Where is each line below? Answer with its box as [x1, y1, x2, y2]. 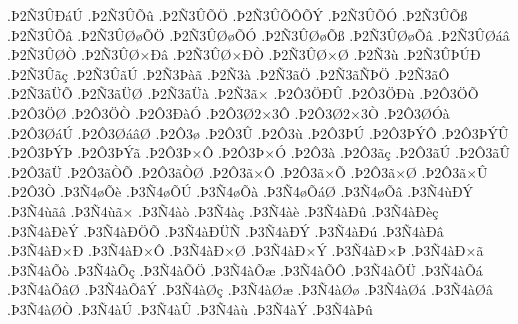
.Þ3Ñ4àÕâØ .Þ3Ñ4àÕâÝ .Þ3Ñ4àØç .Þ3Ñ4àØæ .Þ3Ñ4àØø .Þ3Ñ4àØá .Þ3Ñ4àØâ [7, 279, 493, 300]
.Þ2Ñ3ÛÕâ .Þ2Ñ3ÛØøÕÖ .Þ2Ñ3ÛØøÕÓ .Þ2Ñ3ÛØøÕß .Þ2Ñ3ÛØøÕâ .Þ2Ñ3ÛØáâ [7, 24, 510, 45]
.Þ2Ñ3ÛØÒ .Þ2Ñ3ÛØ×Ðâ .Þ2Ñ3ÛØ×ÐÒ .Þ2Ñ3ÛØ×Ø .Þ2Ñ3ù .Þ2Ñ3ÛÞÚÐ [7, 44, 481, 65]
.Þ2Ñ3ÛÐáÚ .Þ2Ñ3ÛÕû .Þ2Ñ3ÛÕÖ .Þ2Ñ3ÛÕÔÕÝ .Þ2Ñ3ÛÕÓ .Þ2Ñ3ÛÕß [7, 5, 468, 25]
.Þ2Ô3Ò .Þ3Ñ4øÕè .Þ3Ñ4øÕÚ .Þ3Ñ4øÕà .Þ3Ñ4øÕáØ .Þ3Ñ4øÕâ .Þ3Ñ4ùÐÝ [7, 181, 473, 202]
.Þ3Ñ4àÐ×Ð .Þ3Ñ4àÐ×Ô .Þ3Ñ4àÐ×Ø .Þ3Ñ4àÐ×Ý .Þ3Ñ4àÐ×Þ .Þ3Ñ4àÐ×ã [7, 240, 484, 261]
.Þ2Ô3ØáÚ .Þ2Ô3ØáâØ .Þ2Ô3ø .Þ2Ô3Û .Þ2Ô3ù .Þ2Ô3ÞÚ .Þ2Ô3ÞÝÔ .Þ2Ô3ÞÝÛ [7, 122, 509, 143]
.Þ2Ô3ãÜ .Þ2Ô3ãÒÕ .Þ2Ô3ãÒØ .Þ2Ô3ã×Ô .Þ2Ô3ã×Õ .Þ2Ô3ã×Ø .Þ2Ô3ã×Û [7, 161, 488, 182]
